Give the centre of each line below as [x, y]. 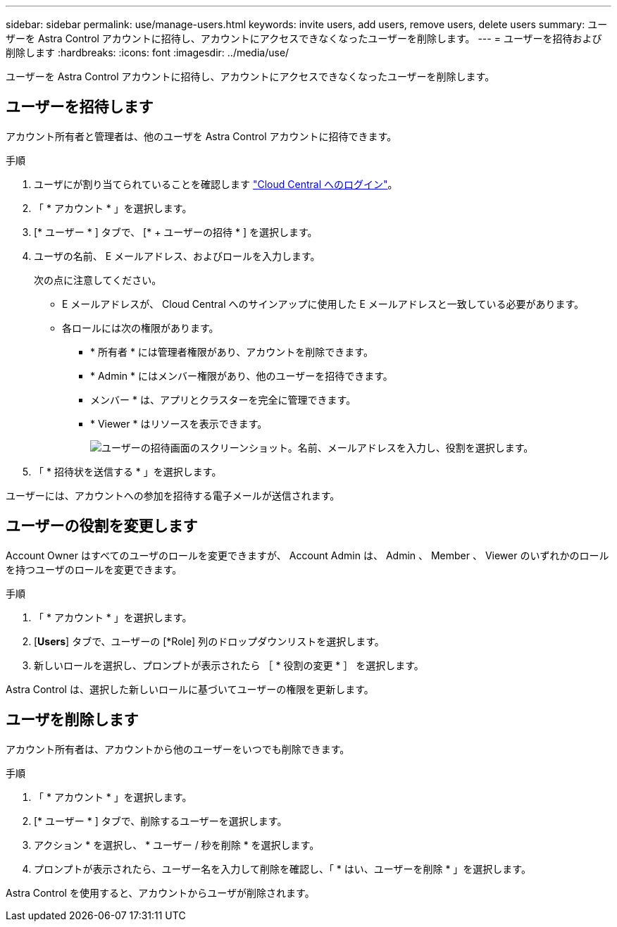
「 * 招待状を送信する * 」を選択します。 [128, 471]
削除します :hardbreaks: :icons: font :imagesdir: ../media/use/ [148, 52]
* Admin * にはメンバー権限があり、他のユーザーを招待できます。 [242, 375]
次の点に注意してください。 [98, 280]
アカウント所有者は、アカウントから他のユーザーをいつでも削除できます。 [178, 749]
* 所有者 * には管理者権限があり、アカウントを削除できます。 [232, 351]
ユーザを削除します [72, 720]
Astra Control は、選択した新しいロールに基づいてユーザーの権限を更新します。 [190, 689]
